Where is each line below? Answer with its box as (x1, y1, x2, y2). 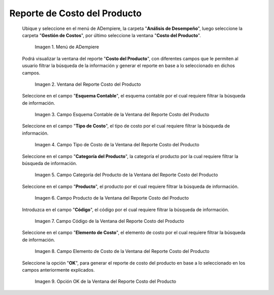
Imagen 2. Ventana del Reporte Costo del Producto (35, 81, 142, 87)
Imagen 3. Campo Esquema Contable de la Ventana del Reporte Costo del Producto (35, 112, 210, 118)
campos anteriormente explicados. (22, 267, 95, 273)
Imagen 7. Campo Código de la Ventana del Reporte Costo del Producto (35, 218, 185, 224)
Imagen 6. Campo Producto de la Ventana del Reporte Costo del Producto (35, 195, 189, 201)
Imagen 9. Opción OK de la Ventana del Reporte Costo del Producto (35, 278, 177, 284)
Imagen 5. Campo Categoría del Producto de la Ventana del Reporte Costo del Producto (35, 172, 218, 178)
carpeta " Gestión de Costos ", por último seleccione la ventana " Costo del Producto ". (22, 32, 201, 38)
